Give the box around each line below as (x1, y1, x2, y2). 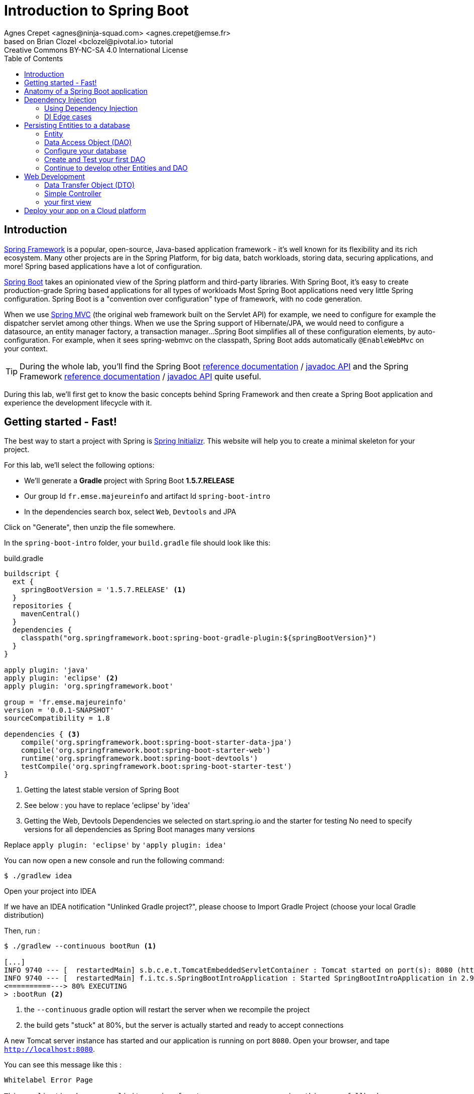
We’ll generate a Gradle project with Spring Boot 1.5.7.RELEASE (24, 476, 234, 485)
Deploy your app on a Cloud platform (24, 206, 146, 215)
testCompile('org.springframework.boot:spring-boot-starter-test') (21, 762, 292, 771)
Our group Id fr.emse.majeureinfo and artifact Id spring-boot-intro (24, 492, 271, 501)
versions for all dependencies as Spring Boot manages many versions (24, 825, 255, 834)
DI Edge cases (44, 112, 92, 121)
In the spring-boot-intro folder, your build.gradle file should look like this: (4, 538, 271, 548)
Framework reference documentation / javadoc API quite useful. (20, 371, 262, 381)
